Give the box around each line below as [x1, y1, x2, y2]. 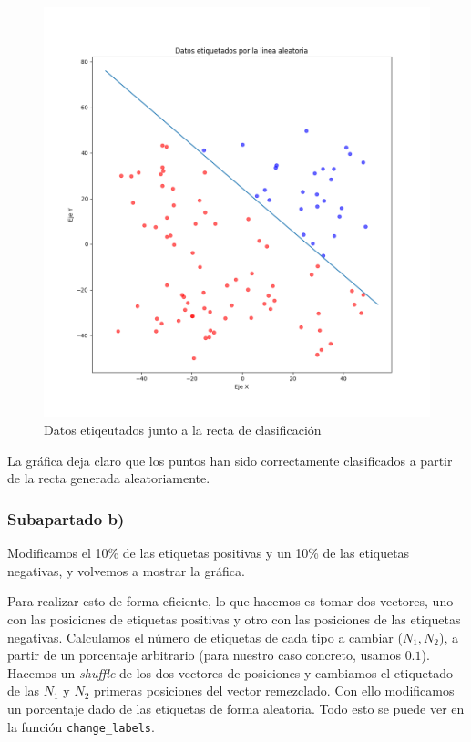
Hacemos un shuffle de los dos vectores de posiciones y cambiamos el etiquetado [7, 663, 454, 682]
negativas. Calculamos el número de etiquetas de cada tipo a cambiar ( [7, 627, 403, 646]
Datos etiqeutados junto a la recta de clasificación [44, 420, 322, 439]
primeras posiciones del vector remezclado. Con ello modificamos [93, 681, 455, 700]
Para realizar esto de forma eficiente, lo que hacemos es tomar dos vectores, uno [7, 592, 454, 611]
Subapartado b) [7, 507, 125, 530]
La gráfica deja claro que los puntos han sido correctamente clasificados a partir [7, 450, 453, 469]
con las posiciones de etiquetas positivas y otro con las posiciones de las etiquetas [7, 610, 461, 629]
